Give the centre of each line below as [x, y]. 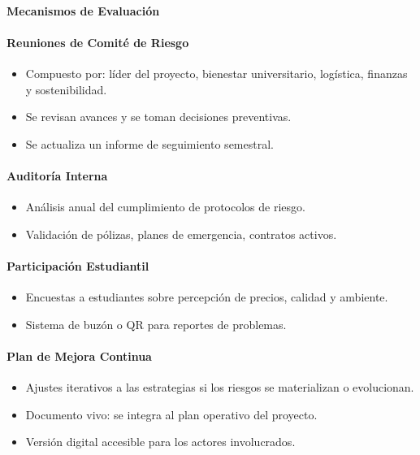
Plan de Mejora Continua [79, 355]
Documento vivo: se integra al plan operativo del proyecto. [171, 414]
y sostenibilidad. [66, 89]
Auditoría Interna [57, 175]
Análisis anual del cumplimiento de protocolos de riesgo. [165, 207]
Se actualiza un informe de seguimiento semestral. [149, 143]
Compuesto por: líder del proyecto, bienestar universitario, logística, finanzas [216, 73]
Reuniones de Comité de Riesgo [98, 42]
